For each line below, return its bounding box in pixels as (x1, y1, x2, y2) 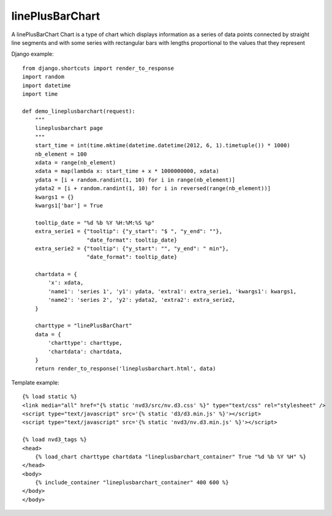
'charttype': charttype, (48, 339, 123, 347)
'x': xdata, (48, 279, 84, 287)
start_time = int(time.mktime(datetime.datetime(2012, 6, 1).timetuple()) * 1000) (34, 142, 290, 149)
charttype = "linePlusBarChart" (34, 322, 132, 329)
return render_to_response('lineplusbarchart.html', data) (34, 365, 216, 372)
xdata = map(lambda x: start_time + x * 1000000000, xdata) (34, 168, 220, 175)
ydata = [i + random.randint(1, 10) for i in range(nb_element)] (34, 176, 236, 183)
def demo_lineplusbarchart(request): (22, 107, 136, 115)
